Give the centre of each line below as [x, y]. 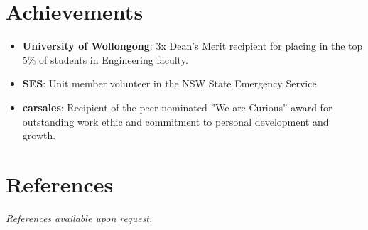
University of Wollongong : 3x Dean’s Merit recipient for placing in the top [193, 46]
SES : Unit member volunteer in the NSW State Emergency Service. [171, 83]
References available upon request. [79, 218]
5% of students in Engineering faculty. [105, 59]
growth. [39, 135]
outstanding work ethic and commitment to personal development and [175, 121]
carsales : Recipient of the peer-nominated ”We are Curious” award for [177, 107]
